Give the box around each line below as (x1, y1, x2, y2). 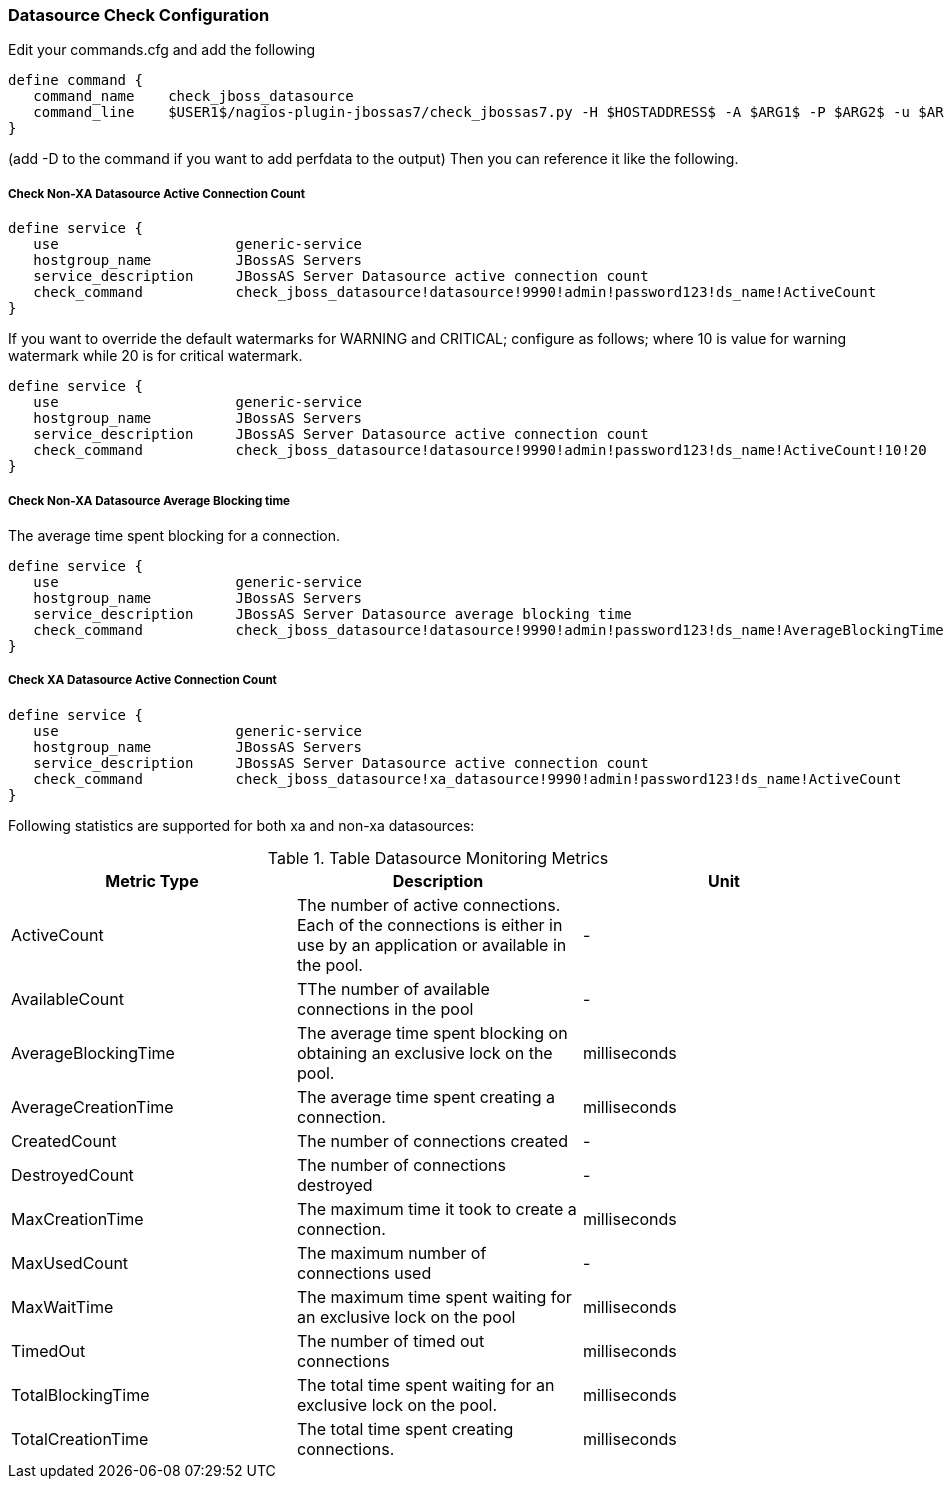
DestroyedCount (11, 1164, 134, 1185)
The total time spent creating (296, 1418, 514, 1439)
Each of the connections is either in (296, 914, 563, 935)
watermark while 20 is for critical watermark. (8, 347, 303, 365)
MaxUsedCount (11, 1252, 129, 1273)
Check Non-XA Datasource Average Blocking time (8, 493, 290, 508)
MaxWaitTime (11, 1296, 114, 1317)
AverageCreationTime (11, 1096, 174, 1117)
